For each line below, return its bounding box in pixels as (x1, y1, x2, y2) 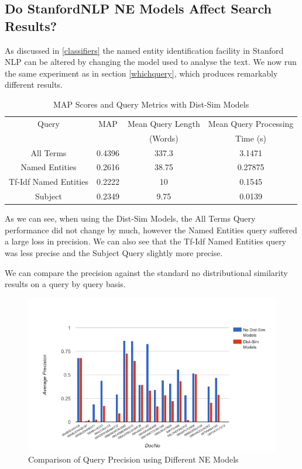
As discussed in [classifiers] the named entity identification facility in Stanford (5, 44, 284, 56)
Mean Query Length (127, 117, 200, 129)
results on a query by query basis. (5, 278, 126, 290)
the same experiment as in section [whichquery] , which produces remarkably (5, 67, 278, 79)
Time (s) (235, 132, 267, 144)
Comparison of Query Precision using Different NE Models (28, 453, 239, 465)
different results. (5, 78, 63, 91)
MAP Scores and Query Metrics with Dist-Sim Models (53, 98, 249, 110)
